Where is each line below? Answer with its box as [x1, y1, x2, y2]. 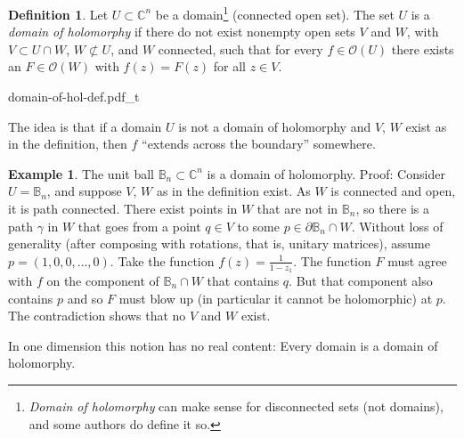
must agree [387, 251, 447, 270]
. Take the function [110, 251, 215, 270]
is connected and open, [330, 182, 456, 200]
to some [237, 216, 280, 235]
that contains [207, 272, 280, 290]
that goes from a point [77, 216, 201, 235]
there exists [391, 39, 454, 58]
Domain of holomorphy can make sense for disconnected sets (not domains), [28, 396, 444, 415]
